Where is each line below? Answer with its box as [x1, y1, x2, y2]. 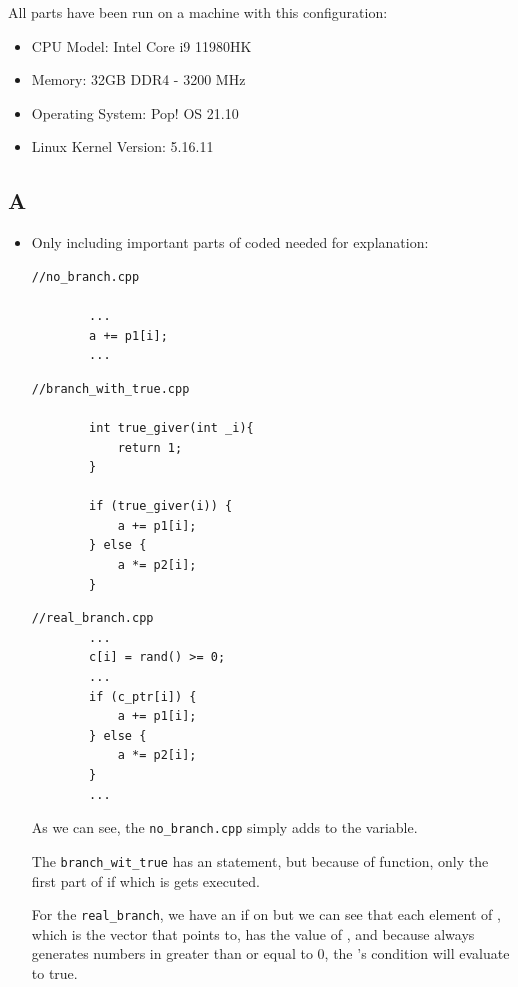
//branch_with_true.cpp [31, 381, 190, 396]
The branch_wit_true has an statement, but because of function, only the [31, 850, 489, 871]
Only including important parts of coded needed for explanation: [31, 232, 429, 253]
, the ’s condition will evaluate [324, 943, 510, 964]
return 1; [117, 440, 183, 455]
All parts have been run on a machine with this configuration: [8, 2, 388, 22]
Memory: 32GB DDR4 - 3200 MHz [31, 69, 246, 90]
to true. [31, 962, 78, 983]
